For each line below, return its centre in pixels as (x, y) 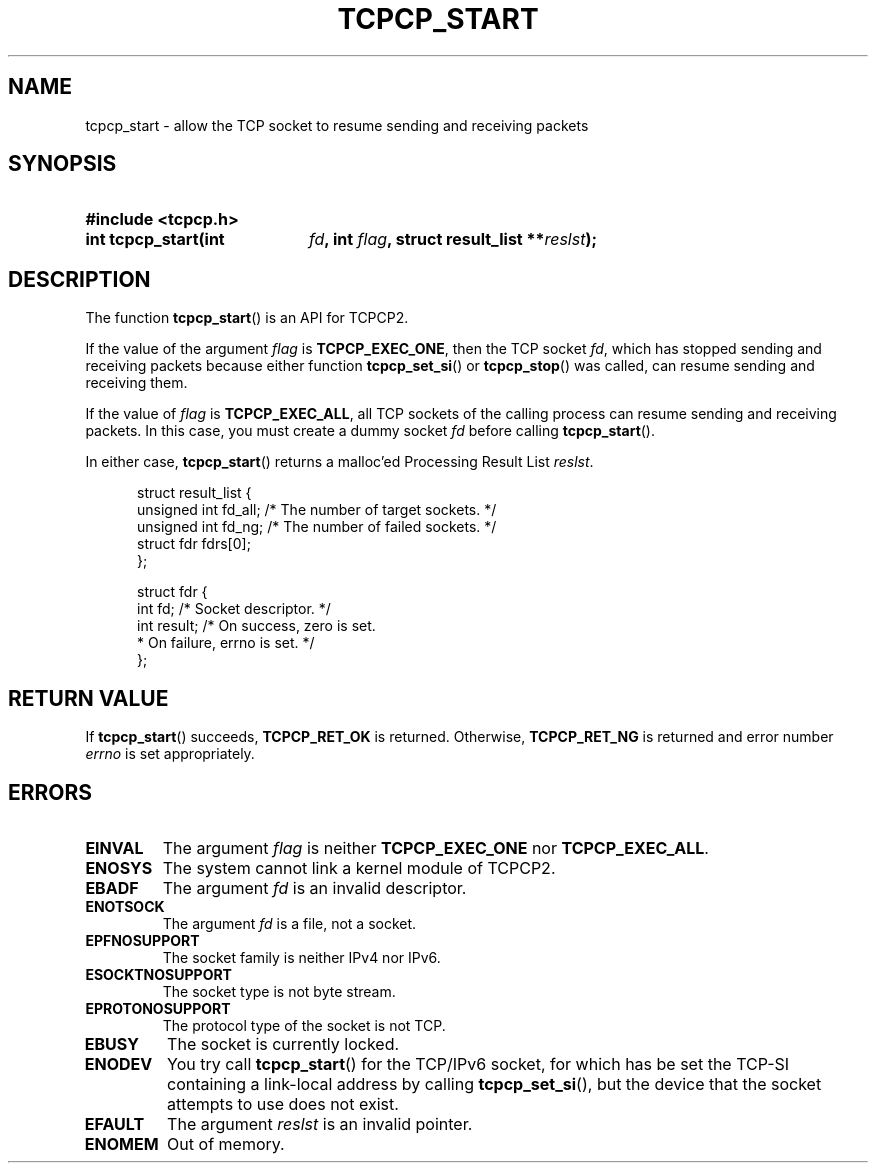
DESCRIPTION (79, 279)
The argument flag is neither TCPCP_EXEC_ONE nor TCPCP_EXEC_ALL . (435, 847)
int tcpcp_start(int (155, 239)
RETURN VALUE (88, 698)
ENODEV (118, 1063)
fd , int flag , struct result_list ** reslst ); (452, 239)
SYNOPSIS (62, 164)
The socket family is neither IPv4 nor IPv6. (301, 957)
